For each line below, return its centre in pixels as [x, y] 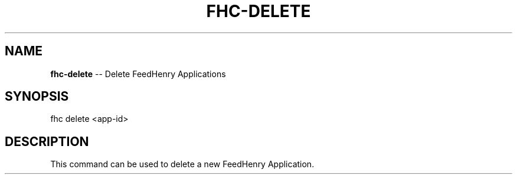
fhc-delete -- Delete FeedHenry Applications [138, 74]
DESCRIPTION [47, 141]
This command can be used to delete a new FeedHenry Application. [182, 164]
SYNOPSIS [37, 97]
